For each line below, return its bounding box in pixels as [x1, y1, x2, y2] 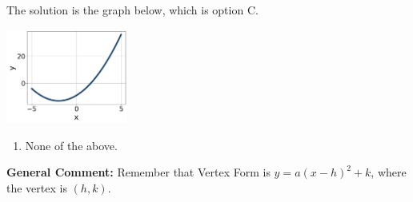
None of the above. [25, 137, 118, 153]
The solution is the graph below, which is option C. [6, 2, 259, 18]
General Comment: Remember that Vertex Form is [6, 164, 271, 180]
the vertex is [6, 179, 67, 196]
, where [371, 164, 407, 180]
